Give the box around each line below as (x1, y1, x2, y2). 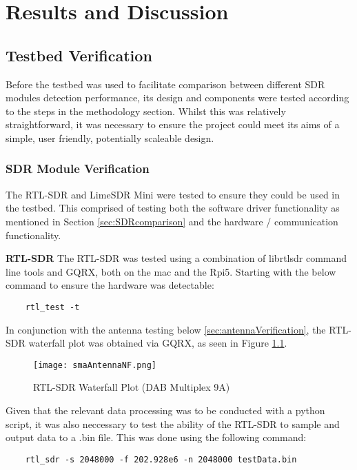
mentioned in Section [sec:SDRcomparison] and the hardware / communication (6, 214, 338, 228)
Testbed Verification (6, 44, 152, 65)
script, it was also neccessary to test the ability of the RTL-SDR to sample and (6, 416, 340, 431)
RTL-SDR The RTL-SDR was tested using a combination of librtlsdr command (6, 251, 347, 265)
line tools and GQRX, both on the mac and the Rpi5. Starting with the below (6, 264, 336, 278)
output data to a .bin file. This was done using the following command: (6, 430, 307, 445)
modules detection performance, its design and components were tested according (6, 90, 349, 105)
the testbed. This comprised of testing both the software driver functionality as (6, 201, 340, 215)
